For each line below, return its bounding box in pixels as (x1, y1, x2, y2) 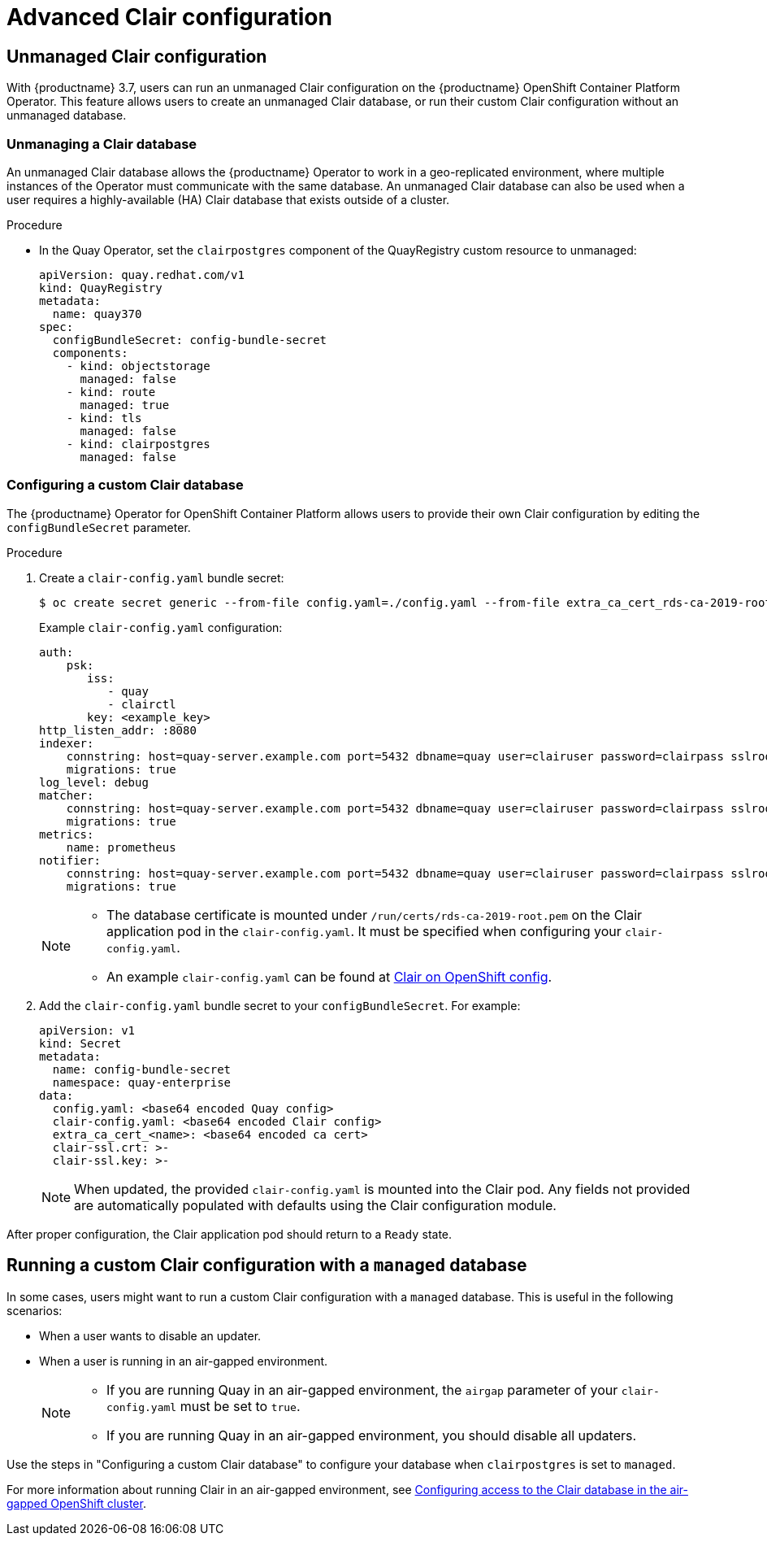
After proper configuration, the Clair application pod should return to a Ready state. (6, 1226, 453, 1241)
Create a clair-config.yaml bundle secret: (39, 570, 284, 585)
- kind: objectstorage (66, 359, 210, 372)
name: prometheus (66, 840, 176, 854)
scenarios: (6, 1303, 63, 1318)
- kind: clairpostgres (66, 437, 210, 451)
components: (52, 346, 128, 359)
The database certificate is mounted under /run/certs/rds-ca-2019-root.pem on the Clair (106, 906, 643, 923)
